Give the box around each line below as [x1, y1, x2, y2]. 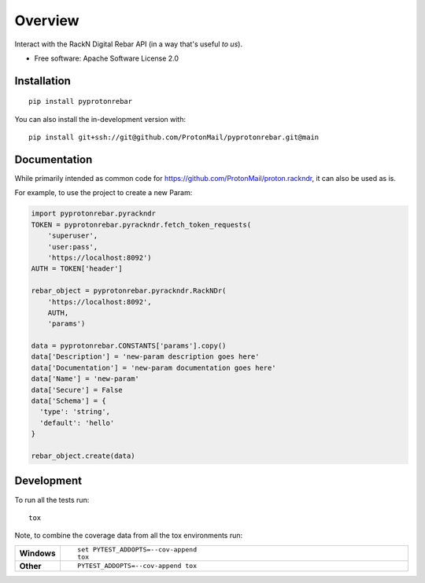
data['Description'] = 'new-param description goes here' [31, 352, 260, 361]
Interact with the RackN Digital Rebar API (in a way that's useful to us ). [14, 39, 243, 49]
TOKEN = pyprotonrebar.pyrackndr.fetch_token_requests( [31, 220, 252, 229]
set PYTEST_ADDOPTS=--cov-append [77, 545, 197, 554]
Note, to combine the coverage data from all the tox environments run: [14, 531, 243, 541]
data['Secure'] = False [31, 386, 124, 394]
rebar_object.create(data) [31, 452, 135, 460]
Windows [19, 548, 56, 559]
